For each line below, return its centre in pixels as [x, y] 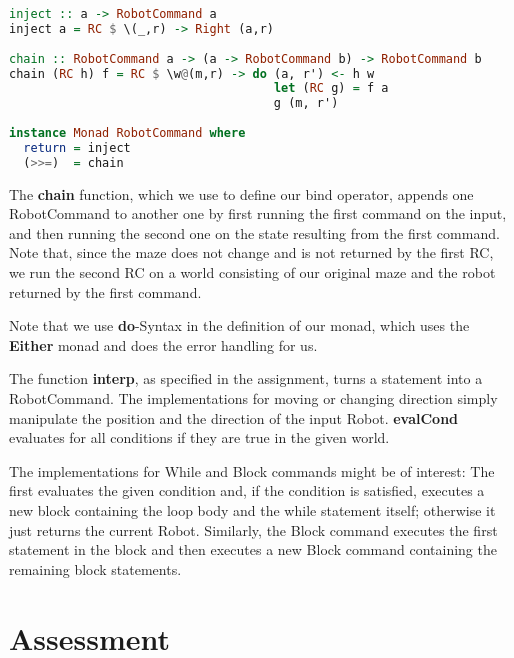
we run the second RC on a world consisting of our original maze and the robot [252, 272]
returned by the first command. [105, 291]
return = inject [77, 147]
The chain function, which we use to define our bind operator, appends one [241, 193]
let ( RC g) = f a [331, 88]
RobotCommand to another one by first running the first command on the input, [258, 213]
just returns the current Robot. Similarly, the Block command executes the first [253, 529]
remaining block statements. [95, 568]
